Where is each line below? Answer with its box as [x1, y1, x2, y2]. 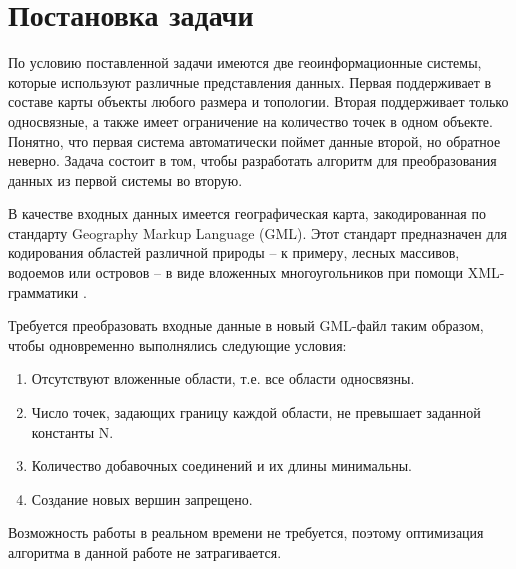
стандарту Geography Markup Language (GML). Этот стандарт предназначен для [8, 222, 507, 243]
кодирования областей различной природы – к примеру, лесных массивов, [8, 242, 460, 263]
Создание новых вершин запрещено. [31, 488, 253, 509]
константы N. [31, 421, 114, 442]
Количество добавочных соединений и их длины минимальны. [31, 455, 412, 476]
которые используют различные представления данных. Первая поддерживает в [8, 71, 492, 92]
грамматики [8, 281, 79, 302]
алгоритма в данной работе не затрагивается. [8, 542, 282, 562]
